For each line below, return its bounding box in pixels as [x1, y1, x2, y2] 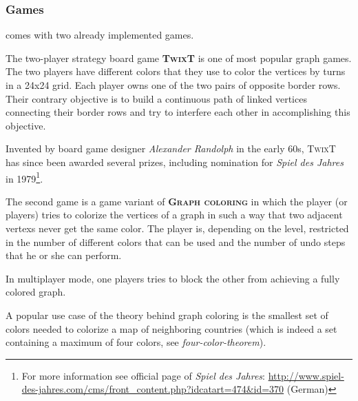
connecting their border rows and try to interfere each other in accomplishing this [6, 105, 350, 119]
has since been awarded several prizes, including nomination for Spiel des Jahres [6, 154, 344, 169]
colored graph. [6, 285, 66, 299]
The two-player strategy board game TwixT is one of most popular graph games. [6, 50, 352, 65]
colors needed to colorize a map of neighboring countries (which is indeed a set [6, 321, 337, 336]
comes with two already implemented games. [6, 28, 194, 42]
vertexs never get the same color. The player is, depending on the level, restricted [6, 221, 349, 235]
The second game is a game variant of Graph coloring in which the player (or [6, 194, 348, 208]
